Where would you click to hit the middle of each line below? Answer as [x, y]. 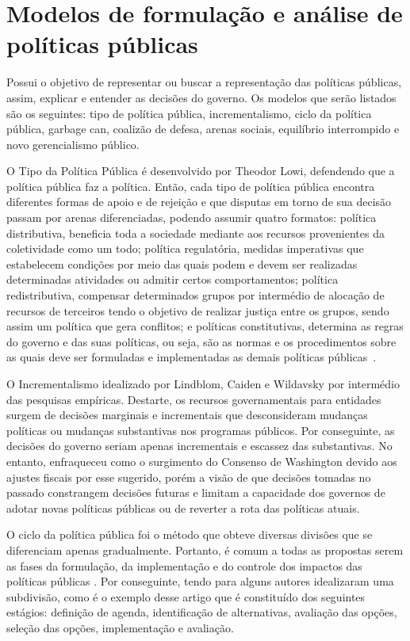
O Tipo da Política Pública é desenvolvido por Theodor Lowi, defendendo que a [201, 171]
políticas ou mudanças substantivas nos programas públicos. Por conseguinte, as [201, 430]
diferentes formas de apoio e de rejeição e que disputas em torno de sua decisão [199, 202]
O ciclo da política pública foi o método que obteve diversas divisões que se [190, 534]
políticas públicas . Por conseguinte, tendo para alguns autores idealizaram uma [200, 581]
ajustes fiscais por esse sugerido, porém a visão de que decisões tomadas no [189, 477]
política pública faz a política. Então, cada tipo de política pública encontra [191, 186]
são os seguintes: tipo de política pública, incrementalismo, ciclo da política [189, 113]
